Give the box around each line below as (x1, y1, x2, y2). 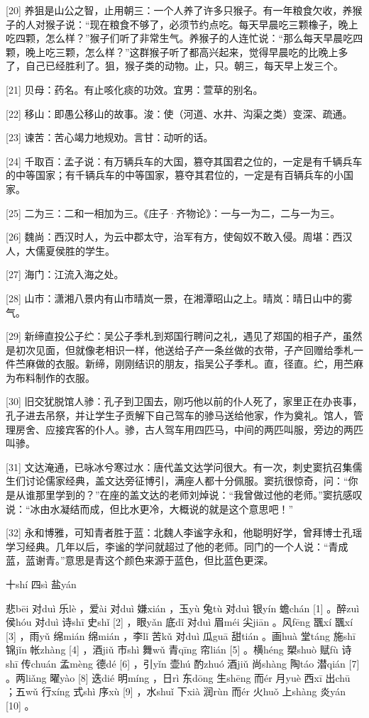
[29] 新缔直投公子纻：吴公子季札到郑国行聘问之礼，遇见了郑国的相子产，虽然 (6, 328, 363, 343)
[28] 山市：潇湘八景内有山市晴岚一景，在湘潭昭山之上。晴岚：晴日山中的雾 (6, 290, 353, 305)
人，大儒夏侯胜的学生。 (6, 243, 115, 258)
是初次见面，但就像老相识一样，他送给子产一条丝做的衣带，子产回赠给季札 (6, 342, 353, 357)
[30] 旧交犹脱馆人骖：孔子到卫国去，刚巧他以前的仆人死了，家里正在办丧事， (6, 394, 363, 409)
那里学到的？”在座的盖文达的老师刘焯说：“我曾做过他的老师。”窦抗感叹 (35, 487, 363, 502)
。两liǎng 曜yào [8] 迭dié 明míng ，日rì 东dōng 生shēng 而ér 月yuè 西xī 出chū (6, 670, 351, 685)
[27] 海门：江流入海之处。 (6, 267, 124, 282)
